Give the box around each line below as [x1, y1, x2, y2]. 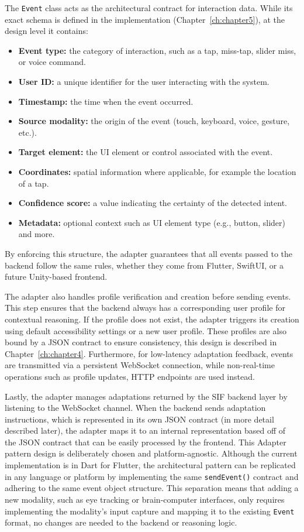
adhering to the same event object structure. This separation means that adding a [5, 482, 299, 494]
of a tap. [18, 177, 49, 189]
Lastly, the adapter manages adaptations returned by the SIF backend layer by [5, 390, 288, 402]
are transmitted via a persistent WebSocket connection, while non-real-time [5, 359, 275, 371]
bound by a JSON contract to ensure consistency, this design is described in [5, 336, 277, 348]
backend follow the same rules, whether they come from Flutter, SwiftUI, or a [5, 259, 284, 271]
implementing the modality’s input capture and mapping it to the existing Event [5, 504, 295, 517]
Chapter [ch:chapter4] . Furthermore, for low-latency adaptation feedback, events [5, 347, 293, 359]
